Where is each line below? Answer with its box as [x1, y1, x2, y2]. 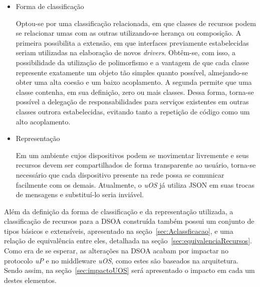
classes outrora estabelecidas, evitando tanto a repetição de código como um [16, 106, 250, 116]
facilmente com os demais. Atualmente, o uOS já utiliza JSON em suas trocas [16, 179, 255, 190]
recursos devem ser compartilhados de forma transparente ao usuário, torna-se [16, 160, 256, 170]
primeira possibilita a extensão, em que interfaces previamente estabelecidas [16, 37, 249, 48]
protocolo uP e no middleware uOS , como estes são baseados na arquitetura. [4, 255, 238, 265]
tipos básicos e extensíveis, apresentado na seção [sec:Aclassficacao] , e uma [4, 225, 233, 236]
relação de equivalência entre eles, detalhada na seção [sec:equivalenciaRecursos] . [4, 235, 252, 246]
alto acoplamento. [16, 116, 71, 126]
